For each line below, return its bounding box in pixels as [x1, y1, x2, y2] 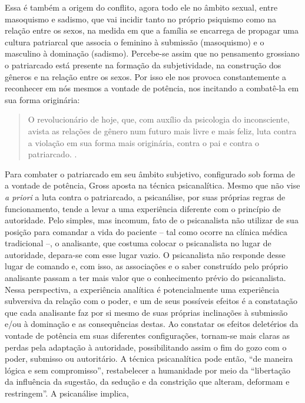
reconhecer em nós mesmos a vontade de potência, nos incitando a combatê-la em [5, 82, 299, 94]
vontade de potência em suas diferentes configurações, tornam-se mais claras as [5, 329, 290, 342]
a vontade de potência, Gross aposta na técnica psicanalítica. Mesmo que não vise [5, 179, 300, 191]
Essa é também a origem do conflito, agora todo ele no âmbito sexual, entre [5, 1, 278, 13]
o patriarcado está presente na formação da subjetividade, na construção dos [5, 58, 281, 71]
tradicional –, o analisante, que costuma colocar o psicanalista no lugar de [5, 237, 271, 249]
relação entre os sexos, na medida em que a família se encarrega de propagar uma [5, 24, 299, 37]
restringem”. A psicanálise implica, [5, 387, 129, 399]
